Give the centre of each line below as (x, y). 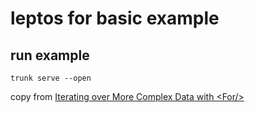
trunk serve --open (51, 78)
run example (50, 55)
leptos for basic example (115, 18)
